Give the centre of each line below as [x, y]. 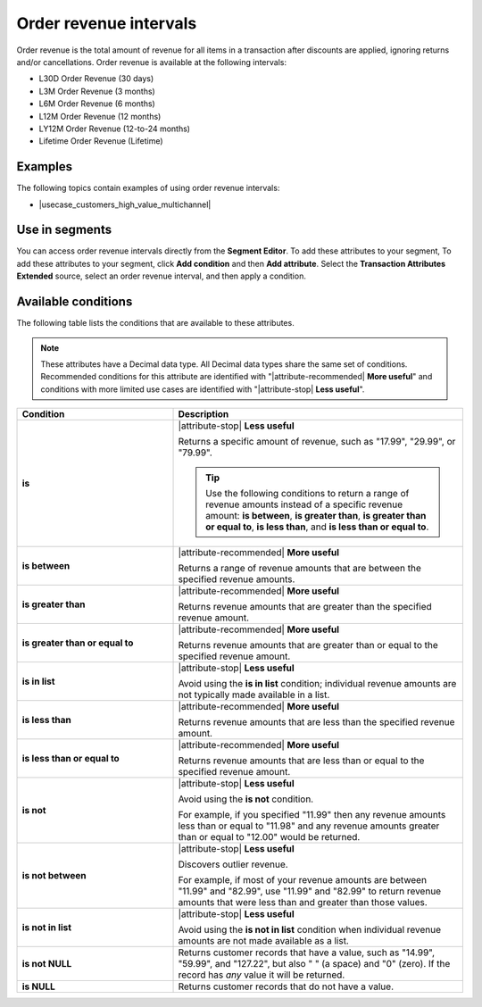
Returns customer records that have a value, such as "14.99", [307, 953]
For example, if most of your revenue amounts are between [303, 880]
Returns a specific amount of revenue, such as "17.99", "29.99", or [317, 442]
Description [204, 414]
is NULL [38, 986]
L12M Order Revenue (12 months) [100, 116]
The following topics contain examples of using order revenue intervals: [148, 188]
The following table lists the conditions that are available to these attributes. [155, 323]
